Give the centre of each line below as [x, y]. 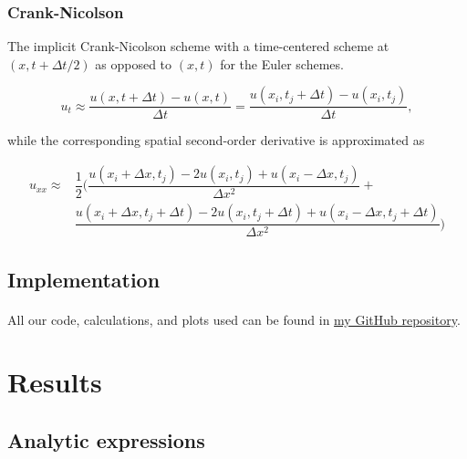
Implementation [84, 279]
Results [55, 382]
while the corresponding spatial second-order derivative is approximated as [216, 140]
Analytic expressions [106, 439]
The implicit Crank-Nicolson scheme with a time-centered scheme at [198, 46]
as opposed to [134, 63]
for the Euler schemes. [282, 63]
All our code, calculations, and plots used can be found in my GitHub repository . [234, 319]
